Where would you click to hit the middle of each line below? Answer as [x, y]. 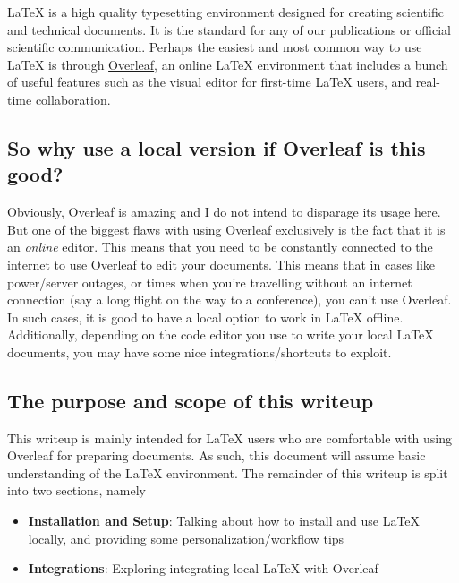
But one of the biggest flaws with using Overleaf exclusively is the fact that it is [226, 229]
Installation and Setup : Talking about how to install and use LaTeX [224, 521]
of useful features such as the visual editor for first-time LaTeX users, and [210, 82]
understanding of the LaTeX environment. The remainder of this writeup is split [228, 472]
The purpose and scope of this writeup [191, 400]
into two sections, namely [76, 490]
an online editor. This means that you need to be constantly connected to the [220, 247]
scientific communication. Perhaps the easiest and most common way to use [215, 47]
